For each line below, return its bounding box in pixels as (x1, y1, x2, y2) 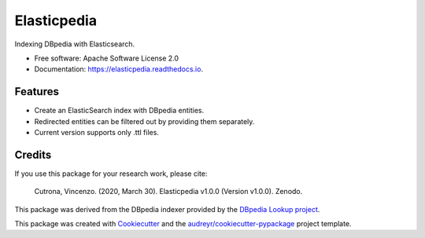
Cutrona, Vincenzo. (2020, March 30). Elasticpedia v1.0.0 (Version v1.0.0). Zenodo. (34, 187, 303, 196)
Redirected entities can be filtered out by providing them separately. (34, 116, 255, 126)
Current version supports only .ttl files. (34, 128, 159, 137)
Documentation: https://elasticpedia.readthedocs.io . (34, 64, 204, 74)
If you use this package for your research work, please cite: (14, 169, 208, 178)
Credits (14, 148, 52, 161)
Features (14, 85, 59, 98)
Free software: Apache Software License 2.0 (34, 53, 179, 63)
